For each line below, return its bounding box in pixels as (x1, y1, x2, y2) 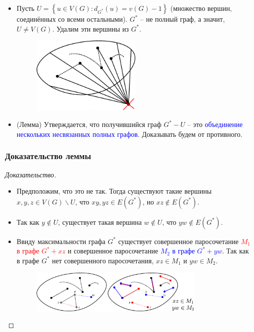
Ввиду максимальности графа (16, 236, 106, 246)
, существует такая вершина (58, 216, 142, 227)
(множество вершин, (170, 3, 232, 13)
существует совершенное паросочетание (118, 236, 239, 246)
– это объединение (187, 119, 243, 129)
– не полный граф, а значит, (140, 14, 225, 24)
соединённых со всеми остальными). (16, 14, 127, 24)
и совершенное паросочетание (68, 246, 159, 256)
